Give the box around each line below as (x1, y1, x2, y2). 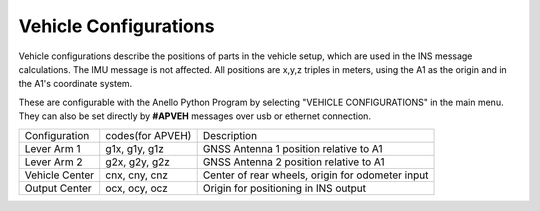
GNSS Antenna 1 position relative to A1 (202, 141, 384, 155)
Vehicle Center (24, 168, 95, 182)
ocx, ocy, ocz (105, 181, 169, 195)
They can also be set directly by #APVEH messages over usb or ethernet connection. (18, 110, 372, 122)
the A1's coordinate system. (18, 78, 133, 90)
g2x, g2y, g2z (105, 155, 170, 169)
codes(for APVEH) (105, 128, 192, 142)
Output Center (24, 181, 92, 195)
